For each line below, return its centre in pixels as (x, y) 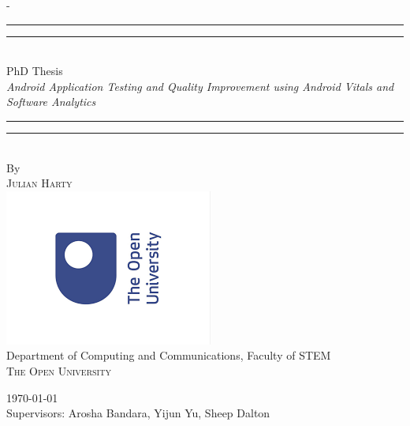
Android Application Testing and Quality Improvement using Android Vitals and (200, 86)
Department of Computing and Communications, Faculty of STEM (169, 355)
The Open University (59, 370)
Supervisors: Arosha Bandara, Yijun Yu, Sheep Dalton (138, 413)
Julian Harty (39, 183)
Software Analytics (51, 102)
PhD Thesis (35, 71)
